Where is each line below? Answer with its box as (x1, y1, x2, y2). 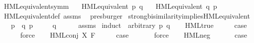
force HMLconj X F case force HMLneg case (20, 29, 248, 40)
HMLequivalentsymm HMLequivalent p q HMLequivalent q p (3, 1, 217, 11)
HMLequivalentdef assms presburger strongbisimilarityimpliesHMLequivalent (3, 10, 250, 21)
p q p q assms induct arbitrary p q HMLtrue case (10, 20, 247, 30)
